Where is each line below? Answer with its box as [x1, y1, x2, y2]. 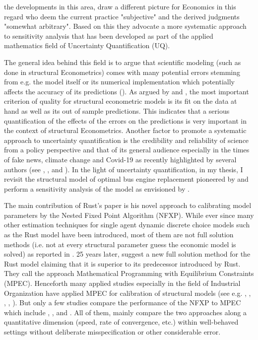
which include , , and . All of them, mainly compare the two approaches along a [4, 307, 247, 317]
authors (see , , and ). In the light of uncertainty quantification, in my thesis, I [4, 164, 243, 174]
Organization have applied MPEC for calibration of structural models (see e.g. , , [4, 287, 251, 298]
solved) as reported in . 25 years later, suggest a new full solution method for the [4, 249, 251, 259]
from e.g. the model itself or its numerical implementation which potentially [4, 76, 235, 87]
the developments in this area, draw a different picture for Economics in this [4, 1, 236, 11]
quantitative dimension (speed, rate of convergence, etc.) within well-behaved [4, 317, 239, 327]
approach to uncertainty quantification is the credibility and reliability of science [4, 135, 249, 145]
